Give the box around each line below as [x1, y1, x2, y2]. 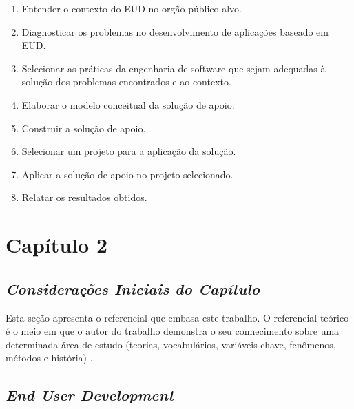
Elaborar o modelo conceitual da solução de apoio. [21, 97, 235, 112]
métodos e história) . [6, 350, 93, 365]
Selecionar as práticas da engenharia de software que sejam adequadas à [21, 61, 326, 75]
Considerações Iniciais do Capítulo [6, 277, 260, 299]
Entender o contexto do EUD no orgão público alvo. [21, 1, 242, 15]
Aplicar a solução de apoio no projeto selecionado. [21, 167, 233, 181]
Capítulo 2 [6, 231, 108, 259]
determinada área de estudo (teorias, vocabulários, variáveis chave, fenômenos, [6, 337, 336, 351]
